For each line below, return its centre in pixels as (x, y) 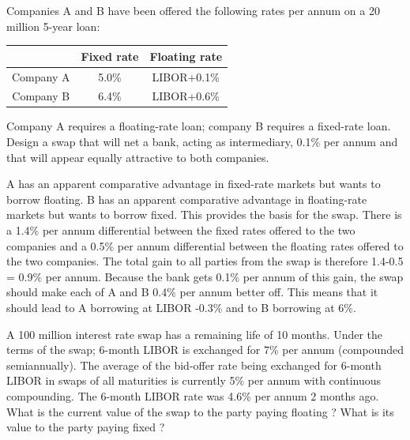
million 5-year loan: (53, 26)
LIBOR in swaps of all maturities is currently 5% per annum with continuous (194, 380)
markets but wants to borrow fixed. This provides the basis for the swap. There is (204, 214)
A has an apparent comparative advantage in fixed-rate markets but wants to (194, 184)
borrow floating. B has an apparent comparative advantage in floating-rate (187, 199)
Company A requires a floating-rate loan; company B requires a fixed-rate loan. (199, 126)
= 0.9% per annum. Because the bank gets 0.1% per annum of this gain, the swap (205, 276)
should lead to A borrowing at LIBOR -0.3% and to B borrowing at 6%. (181, 307)
